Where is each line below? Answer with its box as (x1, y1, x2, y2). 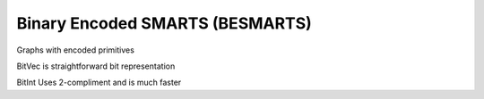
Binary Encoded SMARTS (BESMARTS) (16, 13, 313, 33)
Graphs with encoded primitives (16, 45, 134, 55)
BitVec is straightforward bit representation (16, 61, 176, 71)
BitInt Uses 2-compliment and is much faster (16, 77, 182, 88)
